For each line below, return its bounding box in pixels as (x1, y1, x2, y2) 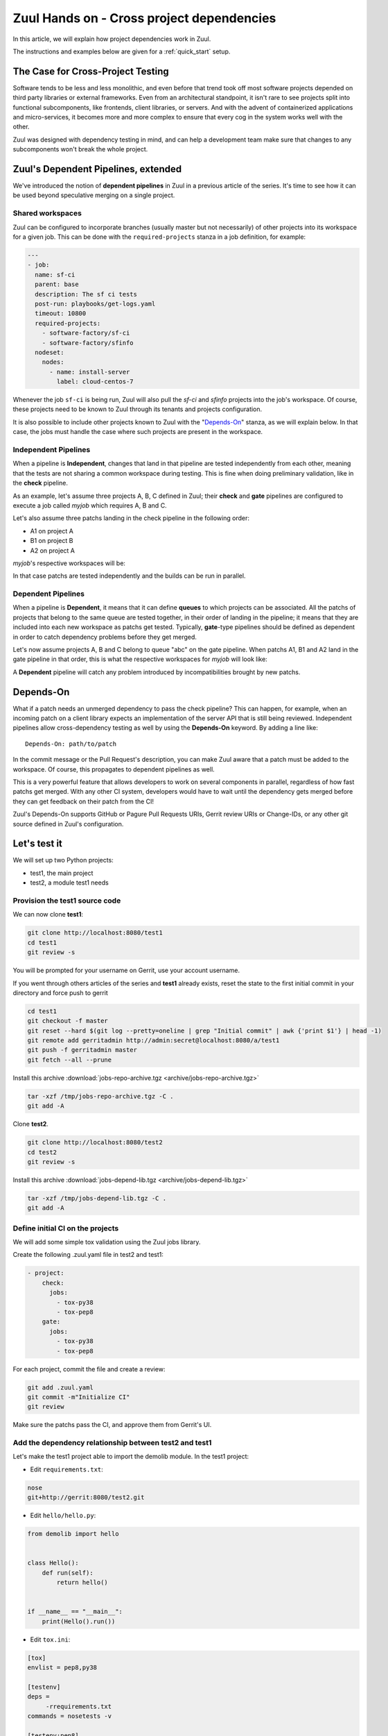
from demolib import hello (27, 1530, 119, 1538)
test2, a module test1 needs (30, 878, 109, 887)
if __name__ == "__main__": (27, 1608, 123, 1616)
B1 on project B (30, 537, 73, 545)
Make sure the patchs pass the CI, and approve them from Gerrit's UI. (12, 1421, 212, 1429)
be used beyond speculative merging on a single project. (12, 191, 175, 199)
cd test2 (27, 1148, 58, 1156)
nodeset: (35, 348, 64, 356)
